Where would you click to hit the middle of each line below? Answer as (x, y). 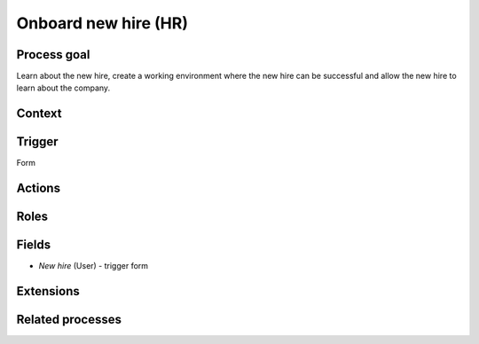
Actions (39, 188)
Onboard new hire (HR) (102, 23)
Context (39, 114)
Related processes (69, 320)
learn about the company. (63, 88)
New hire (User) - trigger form (94, 266)
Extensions (48, 291)
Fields (34, 245)
